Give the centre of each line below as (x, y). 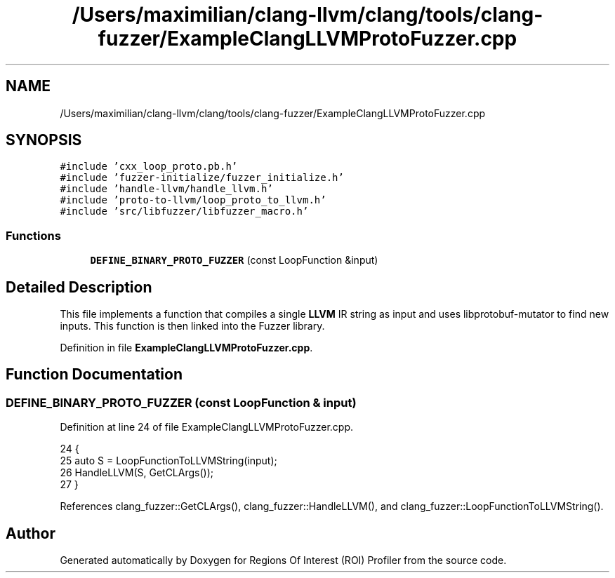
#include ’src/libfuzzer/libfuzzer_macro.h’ (184, 211)
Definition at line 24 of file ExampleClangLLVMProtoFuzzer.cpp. (207, 427)
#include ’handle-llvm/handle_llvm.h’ (166, 189)
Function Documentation (94, 375)
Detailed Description (79, 287)
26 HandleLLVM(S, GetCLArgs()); (137, 473)
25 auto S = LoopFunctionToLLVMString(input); (168, 461)
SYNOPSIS (44, 140)
